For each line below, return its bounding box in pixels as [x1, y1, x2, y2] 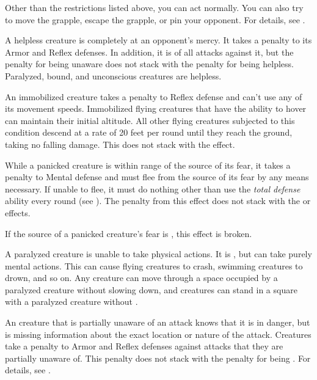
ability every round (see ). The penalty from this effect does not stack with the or [5, 194, 311, 207]
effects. [5, 206, 31, 219]
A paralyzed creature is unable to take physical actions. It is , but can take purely [5, 247, 312, 260]
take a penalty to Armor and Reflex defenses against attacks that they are [5, 340, 283, 353]
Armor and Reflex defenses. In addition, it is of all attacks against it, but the [5, 45, 294, 58]
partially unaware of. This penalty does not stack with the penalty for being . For [5, 351, 311, 364]
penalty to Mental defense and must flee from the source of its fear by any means [5, 170, 309, 183]
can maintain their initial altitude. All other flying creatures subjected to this [5, 114, 295, 126]
